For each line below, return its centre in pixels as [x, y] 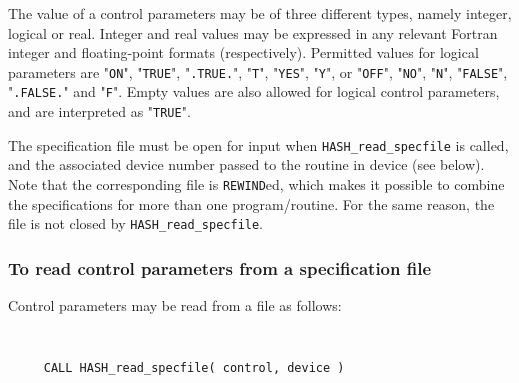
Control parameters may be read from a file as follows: [175, 305]
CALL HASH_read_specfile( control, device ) [194, 368]
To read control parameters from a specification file [220, 267]
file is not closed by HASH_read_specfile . [136, 223]
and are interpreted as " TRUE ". [99, 111]
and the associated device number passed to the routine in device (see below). [246, 164]
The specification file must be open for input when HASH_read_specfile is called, [258, 144]
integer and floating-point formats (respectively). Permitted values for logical [243, 52]
